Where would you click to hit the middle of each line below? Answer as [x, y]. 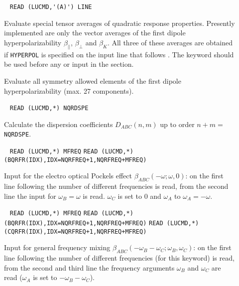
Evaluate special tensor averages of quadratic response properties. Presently [119, 23]
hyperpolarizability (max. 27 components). [69, 90]
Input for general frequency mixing [57, 247]
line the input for [30, 196]
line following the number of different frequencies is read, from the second [116, 186]
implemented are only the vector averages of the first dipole [95, 33]
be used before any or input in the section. [69, 64]
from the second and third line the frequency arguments [89, 267]
